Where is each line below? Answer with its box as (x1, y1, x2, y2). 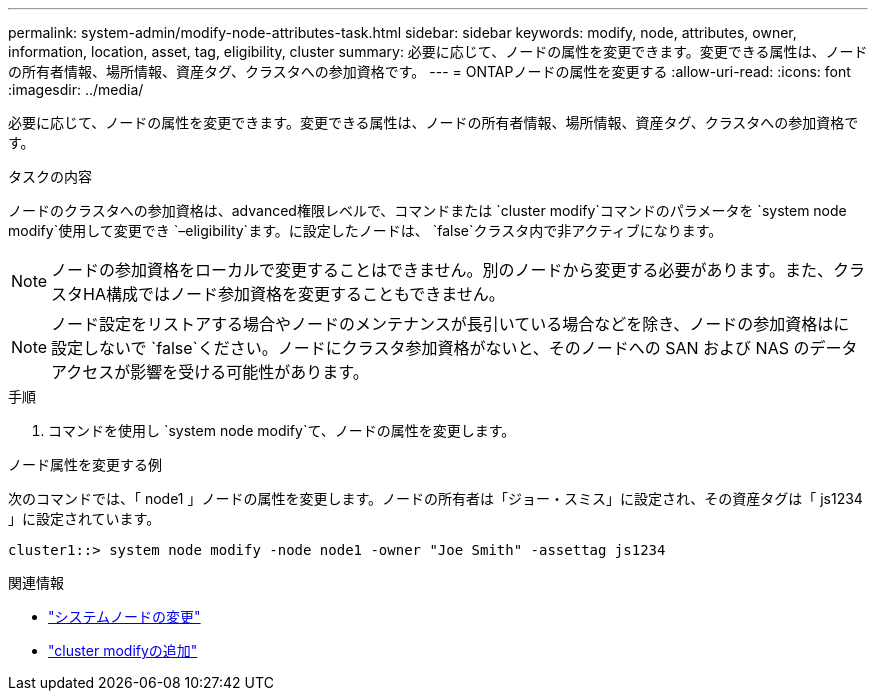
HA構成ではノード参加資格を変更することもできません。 (83, 284, 505, 304)
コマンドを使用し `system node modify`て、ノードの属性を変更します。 (48, 422, 516, 439)
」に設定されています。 (8, 510, 161, 527)
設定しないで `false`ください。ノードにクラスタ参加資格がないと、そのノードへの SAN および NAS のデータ (51, 338, 858, 358)
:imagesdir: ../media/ (8, 81, 144, 98)
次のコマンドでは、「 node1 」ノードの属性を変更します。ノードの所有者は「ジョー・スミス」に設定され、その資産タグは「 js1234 (8, 490, 863, 507)
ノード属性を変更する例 (8, 456, 162, 473)
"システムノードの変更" (48, 608, 201, 625)
